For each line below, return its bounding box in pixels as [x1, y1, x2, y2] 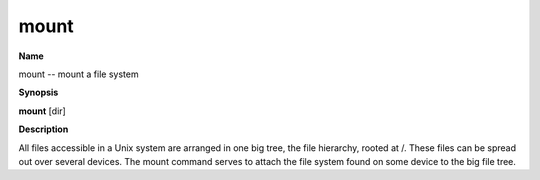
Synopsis [18, 86, 59, 99]
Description [18, 123, 69, 135]
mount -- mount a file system [18, 68, 139, 80]
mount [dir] [18, 105, 67, 117]
